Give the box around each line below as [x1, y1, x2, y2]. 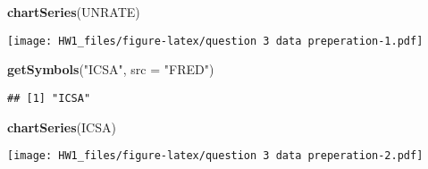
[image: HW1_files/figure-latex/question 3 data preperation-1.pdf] [7, 34, 424, 47]
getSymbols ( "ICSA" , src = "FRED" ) [7, 60, 214, 79]
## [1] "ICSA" [7, 91, 91, 105]
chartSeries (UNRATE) [7, 3, 140, 21]
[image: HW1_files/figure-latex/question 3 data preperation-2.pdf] [7, 149, 424, 163]
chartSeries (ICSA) [7, 117, 116, 136]
